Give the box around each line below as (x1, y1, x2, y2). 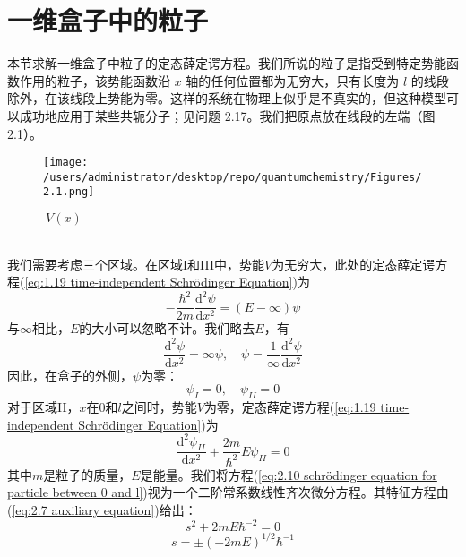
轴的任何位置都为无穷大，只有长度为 (186, 71, 400, 90)
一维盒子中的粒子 (7, 2, 209, 39)
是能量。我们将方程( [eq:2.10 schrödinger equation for (140, 465, 437, 484)
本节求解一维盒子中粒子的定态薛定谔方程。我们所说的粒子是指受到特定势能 (7, 54, 446, 73)
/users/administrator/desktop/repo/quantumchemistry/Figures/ (43, 170, 422, 184)
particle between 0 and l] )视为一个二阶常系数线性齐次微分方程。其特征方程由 (7, 483, 449, 501)
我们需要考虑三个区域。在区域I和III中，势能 (7, 254, 264, 273)
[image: (43, 156, 89, 169)
